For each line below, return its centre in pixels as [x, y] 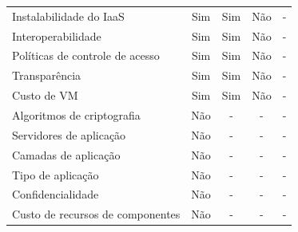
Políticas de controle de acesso [86, 55]
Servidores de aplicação [69, 134]
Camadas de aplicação [66, 154]
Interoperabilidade [57, 35]
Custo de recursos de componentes [96, 214]
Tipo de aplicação [56, 174]
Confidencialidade [56, 194]
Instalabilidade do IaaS [68, 16]
